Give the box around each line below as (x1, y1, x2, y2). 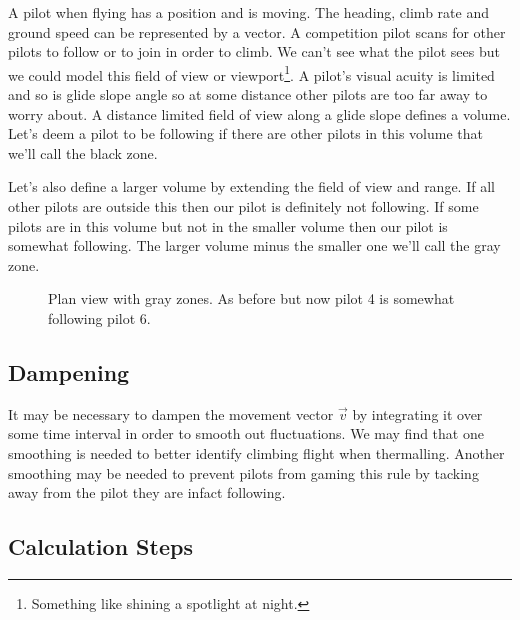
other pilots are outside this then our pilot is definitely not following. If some (8, 196, 479, 216)
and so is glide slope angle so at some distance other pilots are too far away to (8, 84, 488, 105)
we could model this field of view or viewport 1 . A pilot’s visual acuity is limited (8, 61, 495, 85)
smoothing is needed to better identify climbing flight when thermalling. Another (8, 442, 505, 463)
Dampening (8, 356, 130, 387)
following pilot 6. (48, 307, 151, 328)
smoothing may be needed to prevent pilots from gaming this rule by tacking (8, 462, 479, 483)
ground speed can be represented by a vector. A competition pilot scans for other (8, 21, 506, 42)
